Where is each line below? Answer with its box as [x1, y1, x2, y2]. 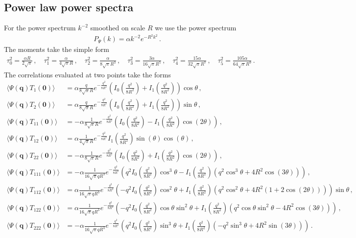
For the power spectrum [4, 23, 76, 33]
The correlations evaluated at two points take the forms [4, 69, 171, 79]
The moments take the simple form [4, 44, 109, 54]
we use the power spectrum [155, 23, 237, 33]
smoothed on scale [90, 23, 145, 33]
